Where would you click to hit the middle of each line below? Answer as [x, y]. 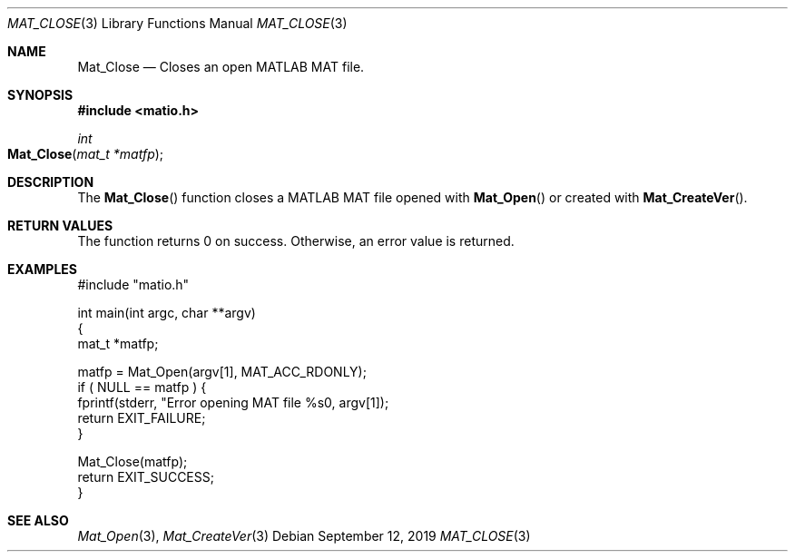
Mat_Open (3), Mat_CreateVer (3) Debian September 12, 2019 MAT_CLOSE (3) [304, 536]
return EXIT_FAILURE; [142, 418]
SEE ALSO [38, 520]
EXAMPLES [42, 269]
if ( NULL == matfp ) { [142, 387]
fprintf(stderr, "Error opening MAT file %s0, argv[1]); [233, 402]
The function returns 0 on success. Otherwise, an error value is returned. [296, 241]
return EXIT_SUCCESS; [146, 477]
